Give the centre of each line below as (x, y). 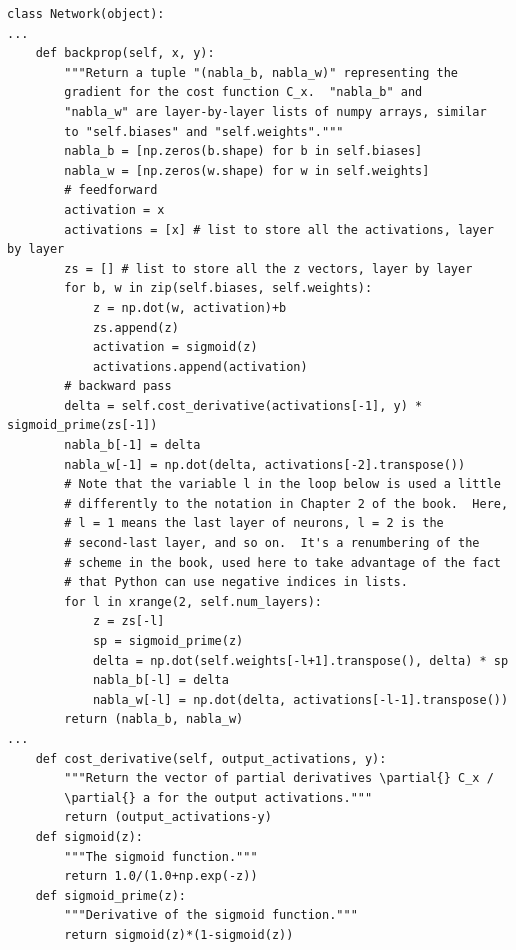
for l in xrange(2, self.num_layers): (193, 601)
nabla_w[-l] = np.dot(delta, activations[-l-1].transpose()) (300, 699)
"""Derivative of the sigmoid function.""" (211, 915)
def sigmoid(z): (89, 836)
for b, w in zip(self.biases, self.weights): (218, 288)
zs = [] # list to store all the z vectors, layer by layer (268, 268)
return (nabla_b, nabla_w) (154, 719)
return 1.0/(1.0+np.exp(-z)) (161, 876)
